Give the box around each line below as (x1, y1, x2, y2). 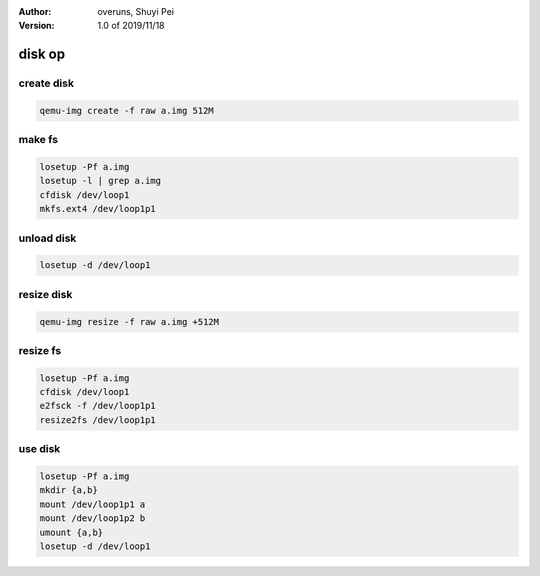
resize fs (18, 343, 62, 357)
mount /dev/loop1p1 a (39, 498, 146, 510)
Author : (18, 6, 52, 17)
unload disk (18, 231, 77, 245)
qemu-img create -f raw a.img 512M (39, 105, 214, 116)
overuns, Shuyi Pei (97, 6, 175, 17)
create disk (18, 76, 75, 90)
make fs (18, 133, 59, 147)
